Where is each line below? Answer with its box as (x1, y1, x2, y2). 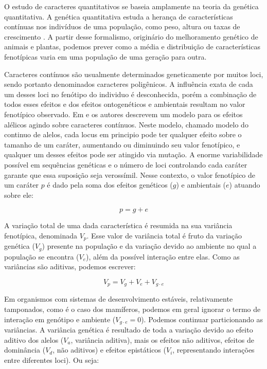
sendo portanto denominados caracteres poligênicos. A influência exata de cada (4, 79, 253, 89)
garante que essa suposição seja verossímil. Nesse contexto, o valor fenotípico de (4, 169, 256, 180)
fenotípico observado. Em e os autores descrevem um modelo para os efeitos (4, 108, 243, 119)
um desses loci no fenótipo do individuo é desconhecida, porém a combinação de (4, 88, 257, 99)
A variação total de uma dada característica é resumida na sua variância (4, 220, 233, 231)
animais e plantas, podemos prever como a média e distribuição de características (4, 41, 260, 52)
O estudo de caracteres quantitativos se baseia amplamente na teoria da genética (4, 1, 259, 11)
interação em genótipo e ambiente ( (4, 313, 116, 324)
